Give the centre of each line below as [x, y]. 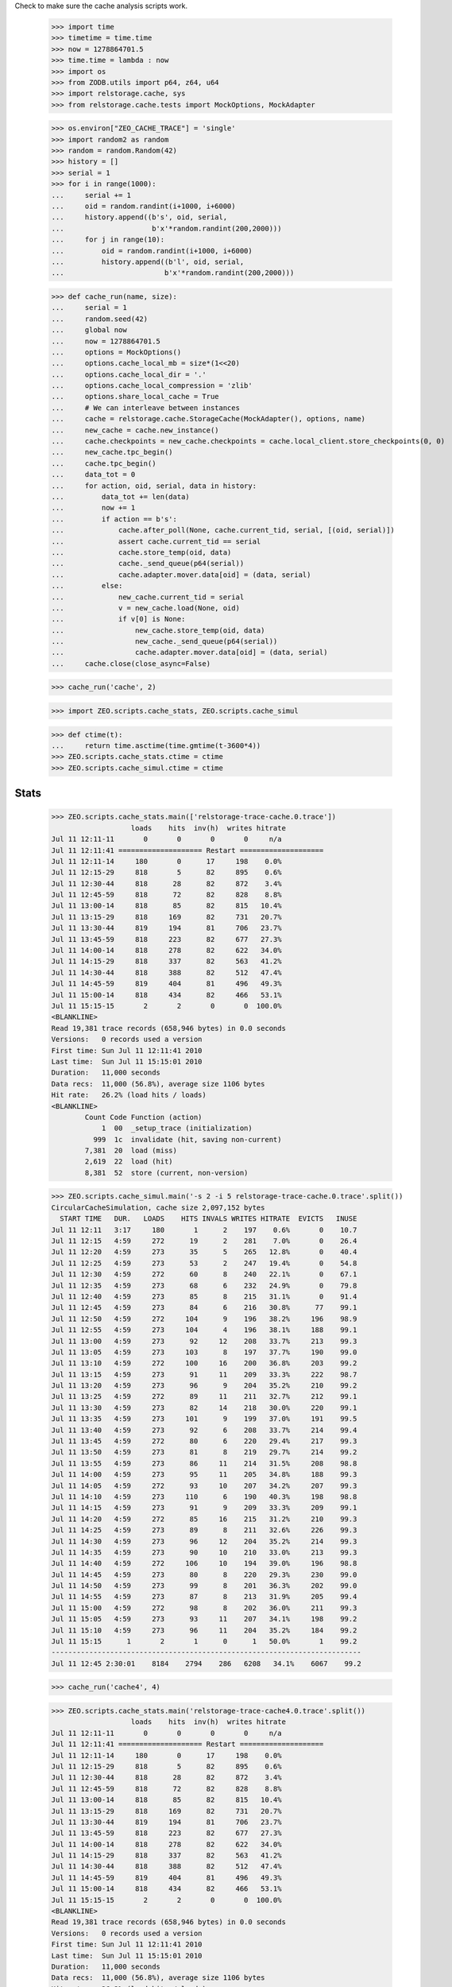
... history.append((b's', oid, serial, [139, 217]
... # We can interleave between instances [145, 408]
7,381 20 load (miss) [131, 1151]
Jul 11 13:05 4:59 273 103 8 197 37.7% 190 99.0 [204, 1352]
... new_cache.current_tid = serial [148, 597]
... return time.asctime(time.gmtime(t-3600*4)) [156, 746]
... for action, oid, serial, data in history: [154, 486]
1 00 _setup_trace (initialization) [177, 1128]
